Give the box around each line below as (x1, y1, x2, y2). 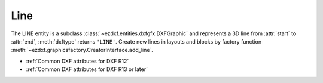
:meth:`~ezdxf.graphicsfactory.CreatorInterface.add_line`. (11, 47, 154, 54)
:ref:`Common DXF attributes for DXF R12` (26, 57, 129, 64)
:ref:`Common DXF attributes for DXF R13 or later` (26, 66, 148, 73)
